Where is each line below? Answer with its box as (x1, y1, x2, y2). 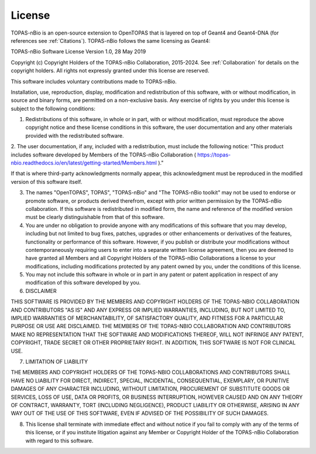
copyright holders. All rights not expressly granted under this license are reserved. (11, 67, 209, 74)
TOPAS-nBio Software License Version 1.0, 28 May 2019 (11, 48, 146, 55)
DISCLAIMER (25, 287, 57, 294)
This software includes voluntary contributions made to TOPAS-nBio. (11, 78, 177, 85)
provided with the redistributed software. (25, 132, 124, 139)
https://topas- (197, 151, 231, 158)
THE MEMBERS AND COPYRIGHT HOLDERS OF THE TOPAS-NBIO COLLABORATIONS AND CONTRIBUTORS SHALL (11, 369, 291, 376)
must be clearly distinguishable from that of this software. (25, 214, 165, 221)
